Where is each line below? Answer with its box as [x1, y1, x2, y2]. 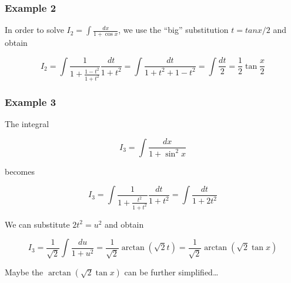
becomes [5, 165, 35, 177]
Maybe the [5, 266, 44, 278]
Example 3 [5, 94, 56, 109]
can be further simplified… [124, 266, 219, 278]
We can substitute [5, 218, 70, 230]
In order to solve [5, 24, 64, 36]
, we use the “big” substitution [118, 24, 229, 36]
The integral [5, 118, 49, 130]
